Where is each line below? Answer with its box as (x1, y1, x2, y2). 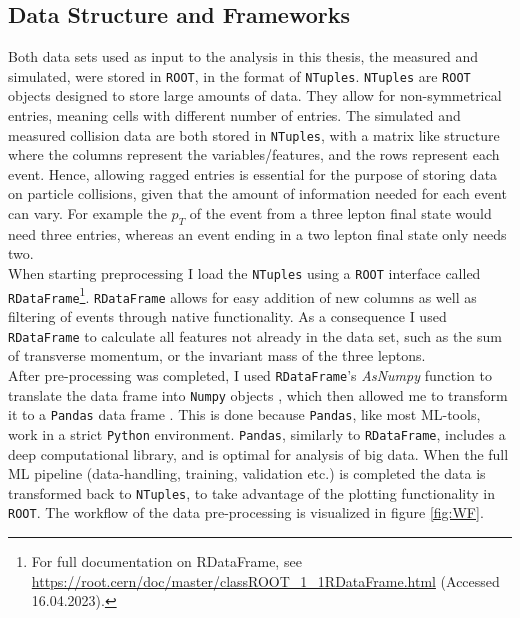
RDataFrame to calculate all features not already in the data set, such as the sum (8, 325, 502, 346)
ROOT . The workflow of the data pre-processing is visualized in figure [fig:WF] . (8, 502, 484, 523)
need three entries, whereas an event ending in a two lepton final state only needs (8, 223, 507, 244)
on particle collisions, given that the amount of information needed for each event (8, 183, 507, 204)
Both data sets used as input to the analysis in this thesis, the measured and (8, 46, 478, 67)
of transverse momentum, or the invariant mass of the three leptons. (8, 345, 426, 366)
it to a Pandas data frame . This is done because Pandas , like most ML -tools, (8, 404, 481, 425)
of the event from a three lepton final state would (189, 203, 492, 224)
